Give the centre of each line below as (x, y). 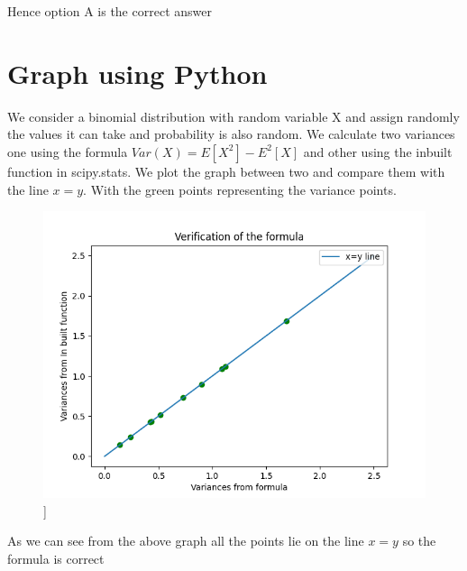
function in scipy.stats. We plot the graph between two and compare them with (226, 171)
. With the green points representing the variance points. (240, 189)
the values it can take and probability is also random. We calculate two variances (231, 134)
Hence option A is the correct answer (110, 11)
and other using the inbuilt (378, 151)
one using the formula (68, 151)
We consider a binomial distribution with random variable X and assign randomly (233, 116)
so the (419, 541)
